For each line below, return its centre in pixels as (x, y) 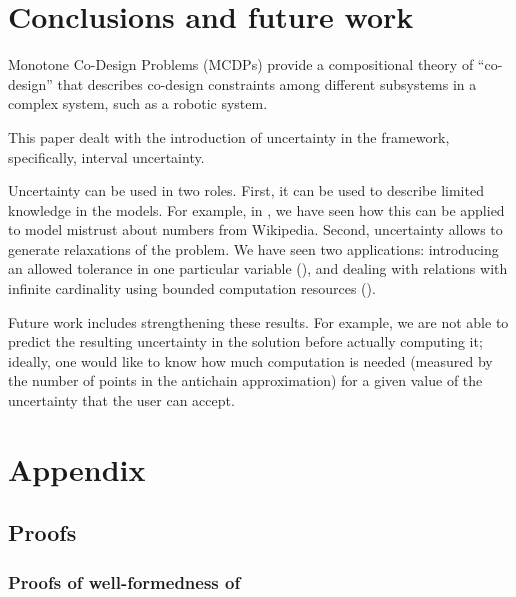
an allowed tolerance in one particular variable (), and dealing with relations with (258, 268)
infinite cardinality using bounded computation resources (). (192, 288)
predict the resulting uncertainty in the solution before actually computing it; (245, 341)
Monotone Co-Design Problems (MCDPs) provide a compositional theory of (241, 64)
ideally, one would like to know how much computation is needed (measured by (250, 360)
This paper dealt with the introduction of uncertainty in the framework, (229, 136)
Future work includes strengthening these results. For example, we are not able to (258, 321)
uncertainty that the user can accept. (121, 400)
